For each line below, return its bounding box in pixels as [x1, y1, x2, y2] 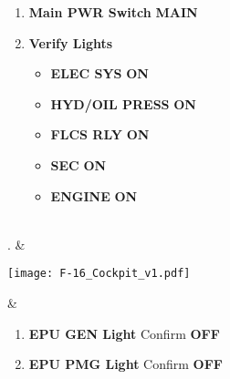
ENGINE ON [50, 186, 138, 205]
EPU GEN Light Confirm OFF [28, 323, 220, 343]
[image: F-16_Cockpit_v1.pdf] [7, 267, 191, 281]
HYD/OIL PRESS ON [50, 94, 196, 113]
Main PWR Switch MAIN [28, 3, 198, 21]
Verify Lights [28, 33, 113, 52]
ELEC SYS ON [50, 64, 149, 83]
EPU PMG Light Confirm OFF [28, 354, 223, 374]
